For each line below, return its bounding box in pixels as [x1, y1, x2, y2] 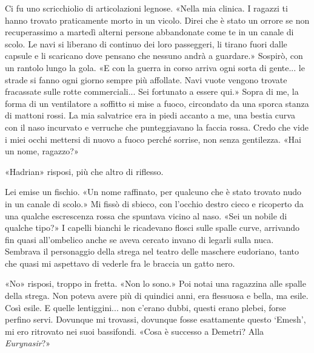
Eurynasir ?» [5, 337, 51, 349]
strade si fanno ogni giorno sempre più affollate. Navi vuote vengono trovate [5, 73, 287, 86]
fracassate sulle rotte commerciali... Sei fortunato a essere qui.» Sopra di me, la [5, 85, 299, 98]
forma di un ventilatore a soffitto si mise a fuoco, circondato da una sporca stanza [5, 97, 309, 109]
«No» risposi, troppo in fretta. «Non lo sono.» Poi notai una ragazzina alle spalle [5, 277, 306, 290]
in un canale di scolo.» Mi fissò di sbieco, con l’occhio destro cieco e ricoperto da [5, 197, 304, 210]
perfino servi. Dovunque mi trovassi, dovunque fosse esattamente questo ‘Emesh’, [5, 313, 306, 326]
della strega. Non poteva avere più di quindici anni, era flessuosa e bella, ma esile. [5, 289, 309, 302]
